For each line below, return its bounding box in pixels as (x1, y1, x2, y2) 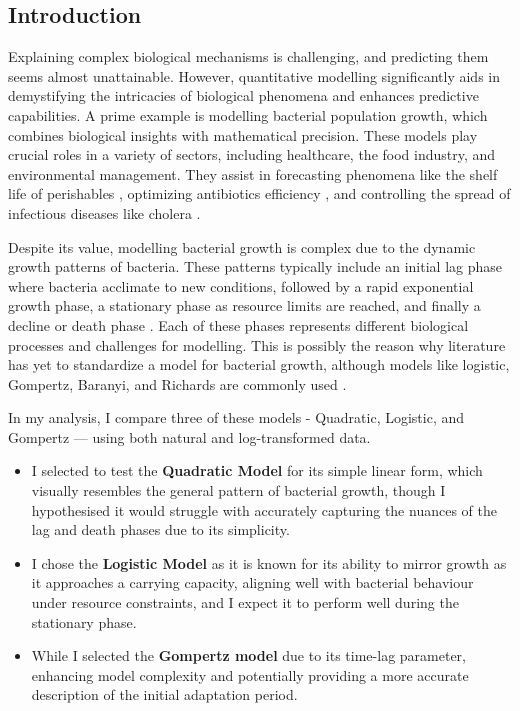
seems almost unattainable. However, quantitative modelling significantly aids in (8, 65, 500, 86)
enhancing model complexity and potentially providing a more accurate (31, 664, 469, 685)
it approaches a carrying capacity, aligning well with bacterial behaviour (31, 572, 474, 593)
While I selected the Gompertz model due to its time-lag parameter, (31, 645, 466, 666)
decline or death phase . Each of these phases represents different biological (8, 314, 469, 335)
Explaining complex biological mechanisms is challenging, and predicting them (8, 46, 489, 67)
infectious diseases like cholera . (8, 202, 201, 223)
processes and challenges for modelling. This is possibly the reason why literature (8, 334, 506, 355)
